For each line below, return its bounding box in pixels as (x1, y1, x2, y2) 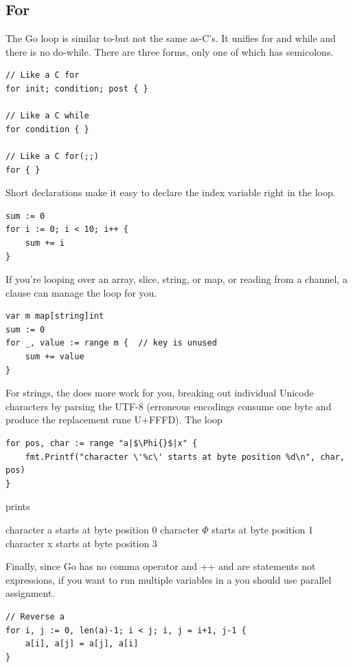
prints (5, 499, 30, 514)
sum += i (25, 237, 65, 248)
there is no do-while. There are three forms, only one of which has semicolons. (5, 44, 334, 59)
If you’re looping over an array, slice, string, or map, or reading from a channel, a (5, 272, 348, 286)
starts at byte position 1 (212, 522, 313, 537)
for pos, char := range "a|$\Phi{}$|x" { (5, 438, 198, 449)
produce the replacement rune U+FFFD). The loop (5, 412, 223, 427)
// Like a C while (5, 111, 89, 121)
